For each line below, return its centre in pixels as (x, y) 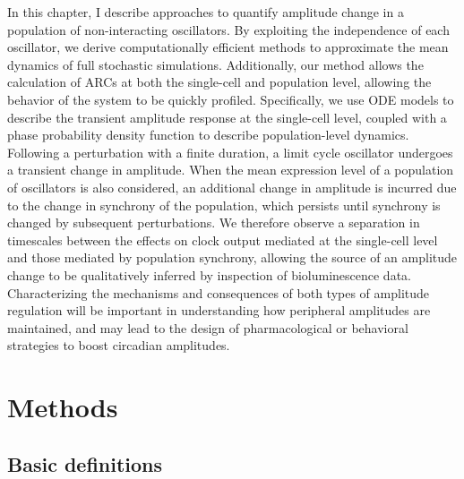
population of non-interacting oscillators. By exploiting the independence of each (228, 29)
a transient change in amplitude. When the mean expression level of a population (231, 170)
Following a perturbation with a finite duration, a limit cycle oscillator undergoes (230, 152)
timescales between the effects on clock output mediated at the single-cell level (223, 239)
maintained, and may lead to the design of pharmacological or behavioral (208, 327)
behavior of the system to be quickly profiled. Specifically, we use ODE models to (231, 99)
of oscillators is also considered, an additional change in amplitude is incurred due (232, 187)
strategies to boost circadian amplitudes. (119, 345)
